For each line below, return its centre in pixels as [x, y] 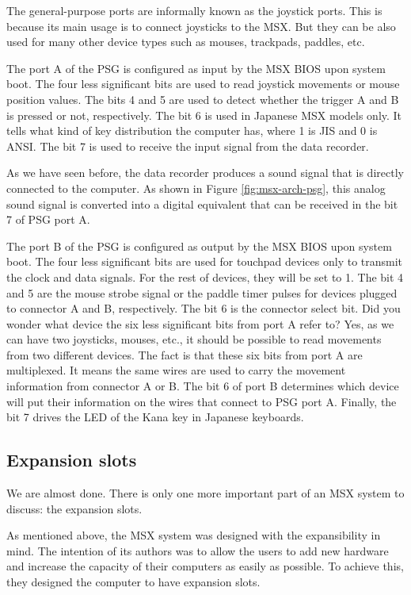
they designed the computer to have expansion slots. [133, 582]
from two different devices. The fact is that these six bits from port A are [185, 354]
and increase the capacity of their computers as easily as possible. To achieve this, [205, 566]
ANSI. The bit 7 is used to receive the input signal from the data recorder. [188, 146]
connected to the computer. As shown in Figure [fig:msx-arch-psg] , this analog [196, 188]
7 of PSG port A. [48, 219]
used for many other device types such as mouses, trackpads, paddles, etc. [186, 42]
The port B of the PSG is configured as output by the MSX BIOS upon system [199, 246]
